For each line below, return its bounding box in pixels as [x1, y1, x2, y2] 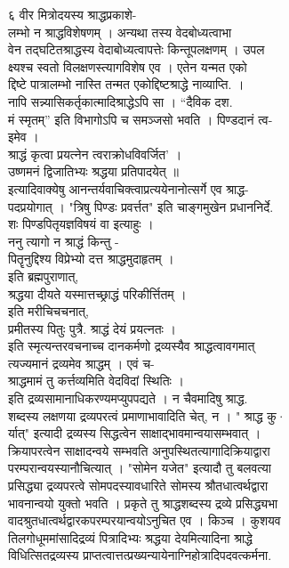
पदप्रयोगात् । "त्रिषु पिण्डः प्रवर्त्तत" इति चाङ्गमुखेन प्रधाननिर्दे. [8, 197, 274, 215]
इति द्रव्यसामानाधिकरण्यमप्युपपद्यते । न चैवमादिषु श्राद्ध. [8, 389, 248, 408]
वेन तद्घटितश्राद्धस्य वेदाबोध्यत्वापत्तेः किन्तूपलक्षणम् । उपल [8, 40, 265, 59]
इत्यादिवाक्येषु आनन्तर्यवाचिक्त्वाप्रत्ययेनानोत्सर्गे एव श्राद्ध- [8, 179, 249, 198]
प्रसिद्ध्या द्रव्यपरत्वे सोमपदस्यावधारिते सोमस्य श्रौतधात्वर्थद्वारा [8, 476, 269, 495]
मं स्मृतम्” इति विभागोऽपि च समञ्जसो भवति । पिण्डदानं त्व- [8, 110, 273, 128]
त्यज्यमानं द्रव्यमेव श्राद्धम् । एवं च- [8, 353, 155, 372]
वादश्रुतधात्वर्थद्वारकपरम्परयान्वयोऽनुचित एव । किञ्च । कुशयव [8, 511, 281, 530]
